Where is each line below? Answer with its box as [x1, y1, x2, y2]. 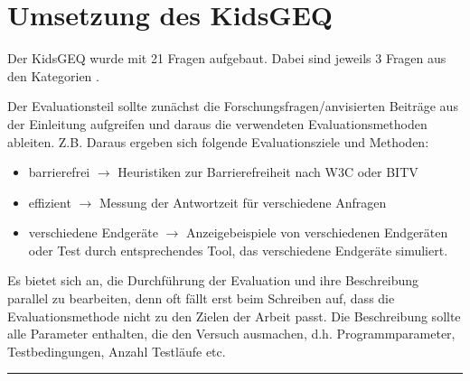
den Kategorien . [7, 66, 99, 85]
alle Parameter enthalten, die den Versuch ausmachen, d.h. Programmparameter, [7, 324, 456, 343]
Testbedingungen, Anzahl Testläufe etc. [7, 341, 226, 360]
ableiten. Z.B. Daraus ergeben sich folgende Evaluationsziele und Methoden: [7, 132, 429, 151]
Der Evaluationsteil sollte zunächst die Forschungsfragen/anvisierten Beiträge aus [7, 97, 458, 116]
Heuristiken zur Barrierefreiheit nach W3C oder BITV [117, 163, 418, 181]
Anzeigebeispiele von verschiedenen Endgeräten [185, 223, 448, 242]
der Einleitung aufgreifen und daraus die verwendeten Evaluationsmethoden [7, 114, 428, 133]
